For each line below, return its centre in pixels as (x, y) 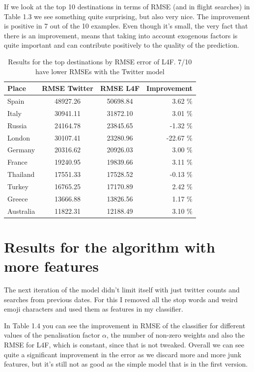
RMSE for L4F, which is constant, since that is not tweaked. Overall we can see (124, 344)
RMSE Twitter (68, 88)
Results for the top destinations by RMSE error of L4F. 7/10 (100, 61)
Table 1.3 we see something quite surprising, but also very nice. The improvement (127, 16)
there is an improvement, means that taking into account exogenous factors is (121, 35)
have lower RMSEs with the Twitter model (100, 71)
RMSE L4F (120, 88)
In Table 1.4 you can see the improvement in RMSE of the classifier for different (125, 325)
